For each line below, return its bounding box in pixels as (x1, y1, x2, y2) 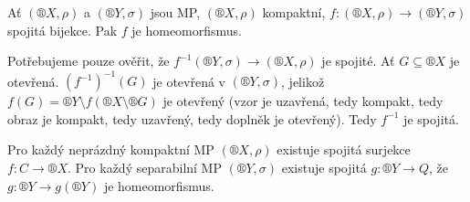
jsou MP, (150, 3, 201, 21)
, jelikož (281, 71, 325, 90)
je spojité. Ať (321, 51, 395, 70)
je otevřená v (152, 71, 225, 90)
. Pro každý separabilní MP (68, 158, 222, 177)
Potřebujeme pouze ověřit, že (7, 51, 170, 70)
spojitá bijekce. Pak (7, 20, 118, 39)
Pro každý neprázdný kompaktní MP (7, 140, 214, 159)
